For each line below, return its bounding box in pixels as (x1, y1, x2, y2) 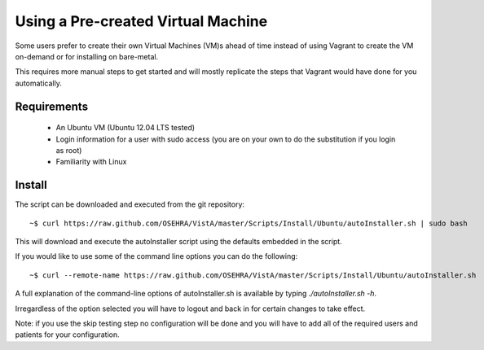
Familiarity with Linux (55, 157, 127, 167)
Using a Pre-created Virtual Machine (15, 12, 268, 30)
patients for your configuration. (15, 330, 120, 339)
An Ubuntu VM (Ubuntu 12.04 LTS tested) (55, 123, 196, 133)
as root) (55, 145, 82, 155)
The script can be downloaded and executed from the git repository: (15, 199, 244, 209)
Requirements (15, 99, 89, 113)
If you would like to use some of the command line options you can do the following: (15, 252, 298, 261)
